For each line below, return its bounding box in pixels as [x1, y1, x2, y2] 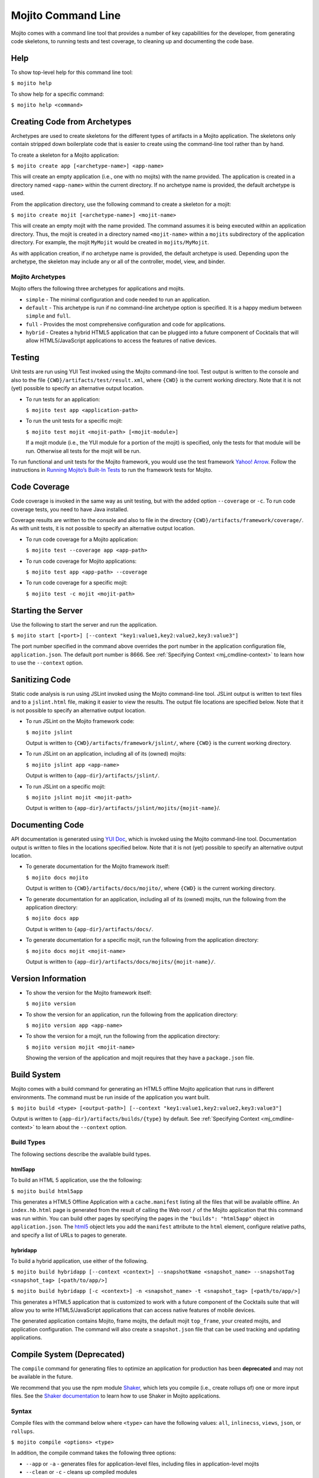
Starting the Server [11, 605, 83, 615]
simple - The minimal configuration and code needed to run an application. [25, 296, 211, 303]
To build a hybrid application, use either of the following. [11, 1257, 148, 1265]
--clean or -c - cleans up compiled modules [25, 1469, 137, 1476]
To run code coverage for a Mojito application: [25, 536, 139, 543]
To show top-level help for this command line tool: [11, 69, 133, 76]
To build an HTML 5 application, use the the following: [11, 1176, 142, 1184]
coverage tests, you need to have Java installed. [11, 505, 129, 513]
